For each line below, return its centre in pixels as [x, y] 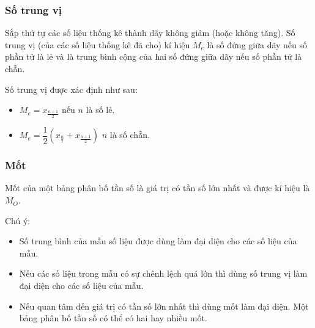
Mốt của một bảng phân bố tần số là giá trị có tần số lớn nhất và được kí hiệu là [157, 188]
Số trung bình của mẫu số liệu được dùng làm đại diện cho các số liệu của [158, 241]
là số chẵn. [130, 135]
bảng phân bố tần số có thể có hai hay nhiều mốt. [113, 318]
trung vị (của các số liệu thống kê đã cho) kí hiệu [98, 44]
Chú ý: [18, 220]
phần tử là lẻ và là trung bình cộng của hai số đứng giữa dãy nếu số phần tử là [154, 56]
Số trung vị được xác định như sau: [71, 89]
